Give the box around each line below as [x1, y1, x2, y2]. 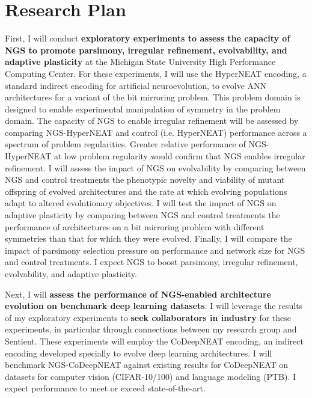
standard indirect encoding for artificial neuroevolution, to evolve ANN [5, 79, 267, 91]
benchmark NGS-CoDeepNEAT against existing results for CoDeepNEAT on [5, 358, 289, 371]
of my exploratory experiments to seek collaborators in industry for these [5, 311, 292, 323]
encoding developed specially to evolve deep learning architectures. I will [5, 346, 272, 359]
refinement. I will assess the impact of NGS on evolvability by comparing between [5, 161, 306, 174]
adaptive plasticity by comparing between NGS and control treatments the [5, 209, 280, 221]
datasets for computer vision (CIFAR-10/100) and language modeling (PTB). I [5, 370, 296, 382]
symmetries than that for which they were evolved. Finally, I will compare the [5, 232, 292, 245]
